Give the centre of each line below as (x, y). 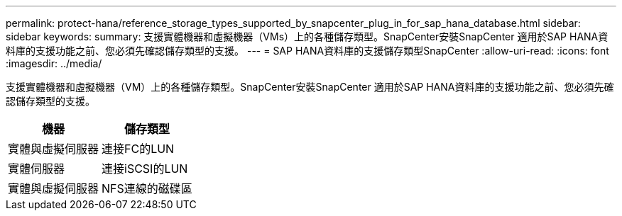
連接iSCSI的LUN (145, 169)
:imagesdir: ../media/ (54, 63)
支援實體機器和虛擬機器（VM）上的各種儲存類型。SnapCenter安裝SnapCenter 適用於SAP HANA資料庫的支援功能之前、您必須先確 (310, 87)
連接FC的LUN (138, 149)
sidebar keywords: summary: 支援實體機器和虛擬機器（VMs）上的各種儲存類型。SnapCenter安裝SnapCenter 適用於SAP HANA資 (307, 36)
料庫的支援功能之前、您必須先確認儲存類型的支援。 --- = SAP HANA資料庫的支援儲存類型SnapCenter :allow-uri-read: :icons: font (307, 51)
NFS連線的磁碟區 (147, 188)
